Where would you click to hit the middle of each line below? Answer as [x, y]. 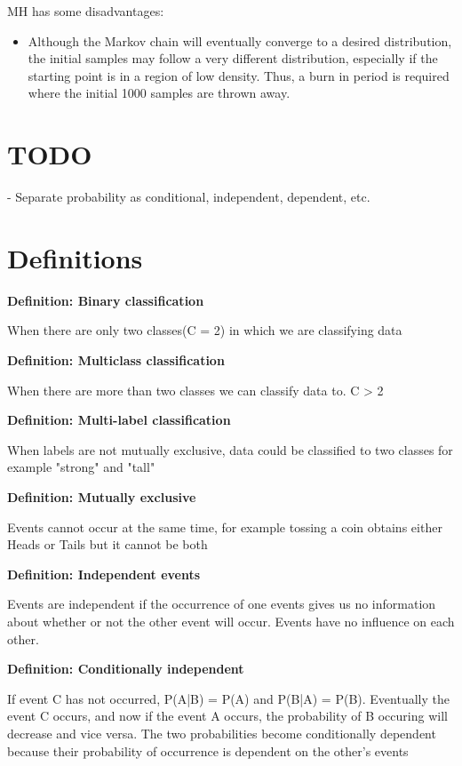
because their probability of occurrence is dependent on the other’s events [208, 750]
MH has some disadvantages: [86, 11]
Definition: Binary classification [106, 300]
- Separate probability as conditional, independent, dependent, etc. [189, 197]
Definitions [75, 257]
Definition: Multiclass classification [116, 360]
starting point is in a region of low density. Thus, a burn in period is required [239, 75]
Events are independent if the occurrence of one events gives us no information [222, 604]
